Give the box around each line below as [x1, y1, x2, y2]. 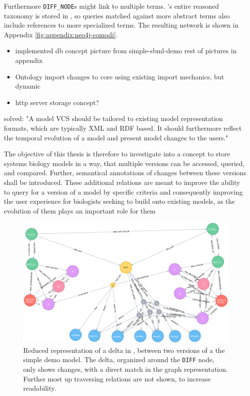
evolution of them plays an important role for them [4, 205, 156, 215]
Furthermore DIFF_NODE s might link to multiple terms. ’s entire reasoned [4, 1, 219, 11]
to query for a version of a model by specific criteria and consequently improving [4, 186, 243, 197]
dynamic [15, 81, 41, 91]
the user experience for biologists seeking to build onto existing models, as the [4, 196, 235, 206]
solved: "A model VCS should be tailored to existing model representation [4, 113, 223, 123]
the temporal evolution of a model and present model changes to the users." [4, 132, 228, 142]
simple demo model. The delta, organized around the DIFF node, [23, 354, 215, 365]
